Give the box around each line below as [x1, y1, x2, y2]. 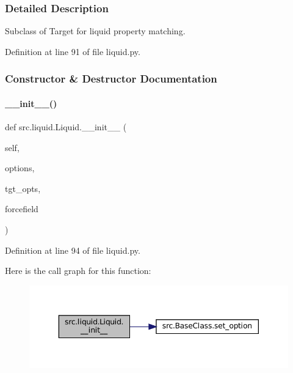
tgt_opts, [5, 182, 41, 194]
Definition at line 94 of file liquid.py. [5, 243, 140, 256]
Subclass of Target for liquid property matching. [5, 24, 186, 37]
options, [5, 161, 35, 174]
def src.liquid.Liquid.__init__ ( [5, 120, 127, 133]
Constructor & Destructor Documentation [5, 71, 217, 86]
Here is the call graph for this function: [5, 264, 151, 277]
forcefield [5, 202, 38, 215]
